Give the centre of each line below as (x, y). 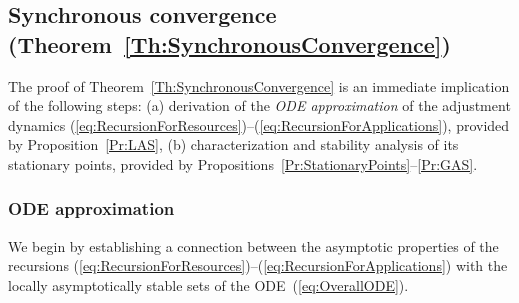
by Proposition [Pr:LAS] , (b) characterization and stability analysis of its (233, 144)
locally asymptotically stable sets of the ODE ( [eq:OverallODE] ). (208, 284)
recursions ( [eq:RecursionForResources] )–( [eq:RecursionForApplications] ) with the (258, 265)
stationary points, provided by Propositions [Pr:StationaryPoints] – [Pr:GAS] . (243, 163)
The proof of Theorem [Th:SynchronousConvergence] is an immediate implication (259, 85)
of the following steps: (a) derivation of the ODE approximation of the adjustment (259, 105)
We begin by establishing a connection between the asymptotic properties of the (253, 245)
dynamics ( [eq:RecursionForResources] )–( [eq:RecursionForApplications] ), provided (259, 124)
